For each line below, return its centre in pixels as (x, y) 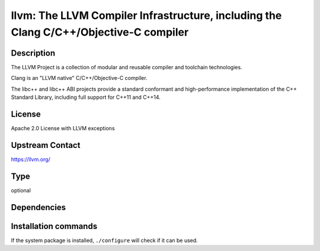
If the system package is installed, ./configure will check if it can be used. (104, 240)
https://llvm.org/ (31, 159)
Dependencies (39, 207)
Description (33, 53)
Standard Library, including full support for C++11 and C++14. (86, 97)
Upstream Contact (46, 145)
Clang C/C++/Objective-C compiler (100, 32)
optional (21, 190)
